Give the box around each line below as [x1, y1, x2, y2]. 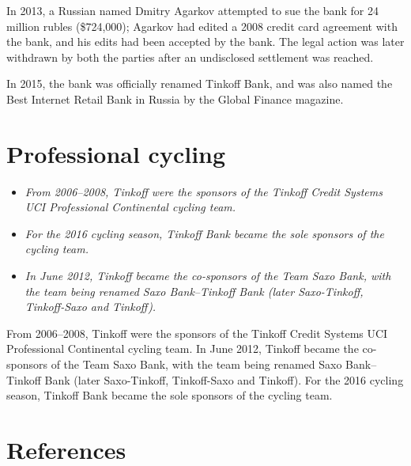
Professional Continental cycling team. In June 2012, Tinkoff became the [6, 340, 359, 357]
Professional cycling [6, 137, 226, 169]
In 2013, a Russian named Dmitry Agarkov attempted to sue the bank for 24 [6, 2, 379, 18]
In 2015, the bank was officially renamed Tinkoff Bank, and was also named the [6, 75, 393, 92]
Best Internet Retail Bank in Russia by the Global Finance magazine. [6, 90, 344, 107]
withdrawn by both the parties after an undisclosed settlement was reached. [6, 48, 374, 65]
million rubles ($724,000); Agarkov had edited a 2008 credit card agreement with [6, 17, 398, 34]
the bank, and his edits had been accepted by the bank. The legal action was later [6, 33, 405, 50]
